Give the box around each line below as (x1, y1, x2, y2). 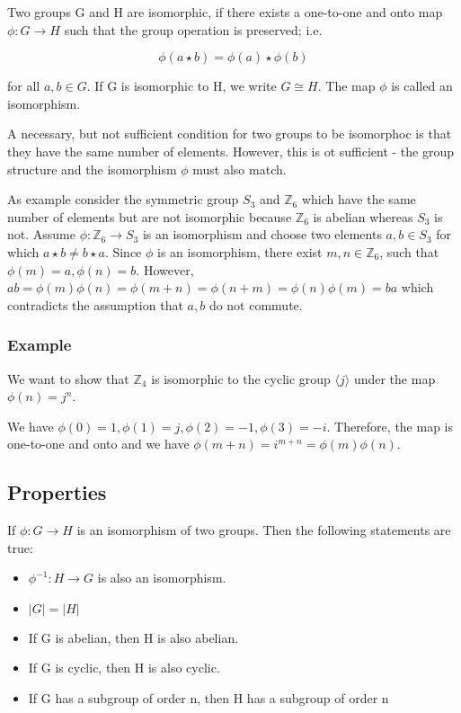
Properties (7, 478, 107, 506)
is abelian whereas (313, 207, 413, 226)
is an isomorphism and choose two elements (142, 225, 382, 244)
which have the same (301, 190, 416, 209)
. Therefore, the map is (326, 416, 454, 435)
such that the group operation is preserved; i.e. (64, 20, 323, 39)
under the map (353, 369, 436, 388)
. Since (104, 242, 142, 261)
